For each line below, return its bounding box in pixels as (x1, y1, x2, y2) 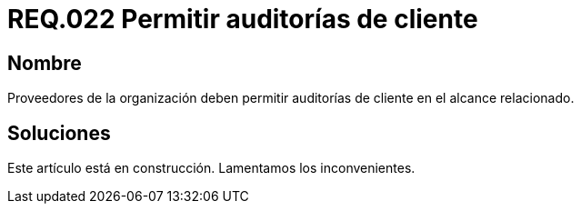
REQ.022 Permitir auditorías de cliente (7, 4, 478, 35)
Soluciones (7, 121, 111, 145)
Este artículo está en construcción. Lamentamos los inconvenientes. (7, 160, 416, 176)
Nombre (7, 51, 82, 75)
